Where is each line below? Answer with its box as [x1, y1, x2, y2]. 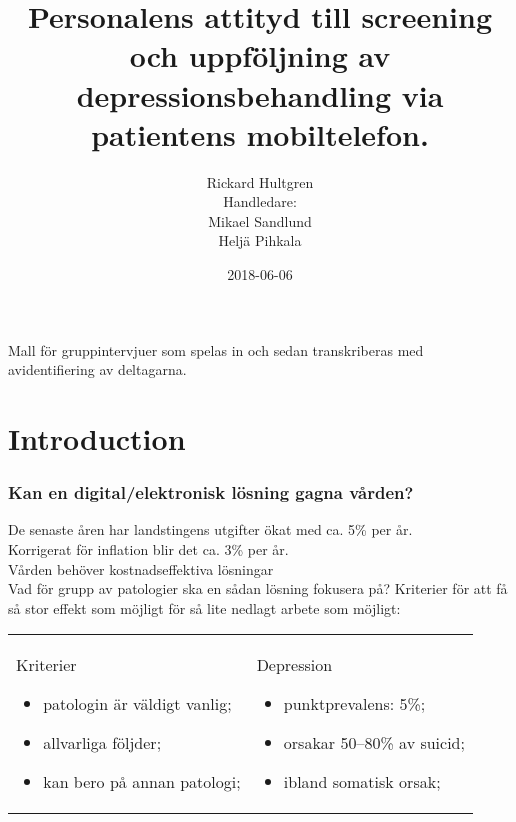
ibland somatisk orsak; [283, 770, 441, 794]
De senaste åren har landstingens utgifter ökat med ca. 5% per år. [8, 519, 413, 540]
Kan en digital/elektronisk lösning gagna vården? [8, 480, 414, 505]
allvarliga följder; [43, 731, 162, 755]
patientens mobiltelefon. [91, 113, 429, 154]
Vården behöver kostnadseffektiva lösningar [8, 558, 274, 579]
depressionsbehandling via [76, 74, 444, 115]
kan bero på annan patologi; [43, 770, 241, 794]
